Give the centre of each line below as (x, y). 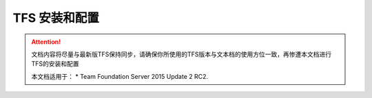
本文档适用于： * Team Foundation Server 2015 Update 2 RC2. (120, 76)
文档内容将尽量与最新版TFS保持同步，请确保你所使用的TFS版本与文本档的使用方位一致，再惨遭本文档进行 (182, 54)
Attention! (46, 42)
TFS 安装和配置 (56, 18)
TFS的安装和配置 (55, 64)
